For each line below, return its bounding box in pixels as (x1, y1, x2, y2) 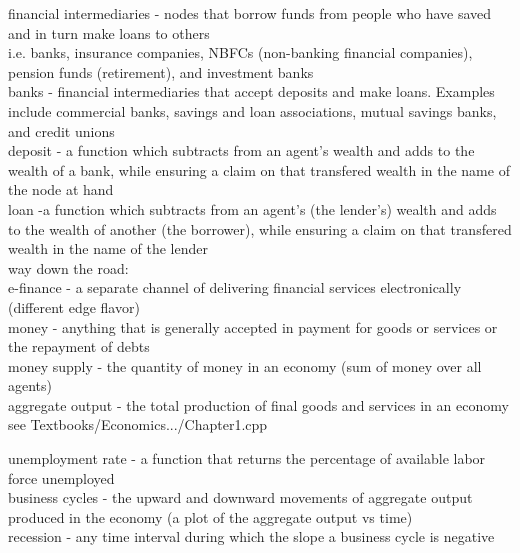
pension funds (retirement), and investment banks (8, 61, 314, 82)
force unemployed (8, 467, 115, 488)
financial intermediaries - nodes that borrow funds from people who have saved (8, 3, 492, 23)
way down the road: (8, 257, 129, 278)
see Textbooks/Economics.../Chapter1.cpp (8, 414, 268, 435)
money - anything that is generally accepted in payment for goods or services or (8, 316, 498, 337)
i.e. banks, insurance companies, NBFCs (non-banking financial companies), (8, 42, 473, 63)
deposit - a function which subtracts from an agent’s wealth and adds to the (8, 140, 475, 161)
